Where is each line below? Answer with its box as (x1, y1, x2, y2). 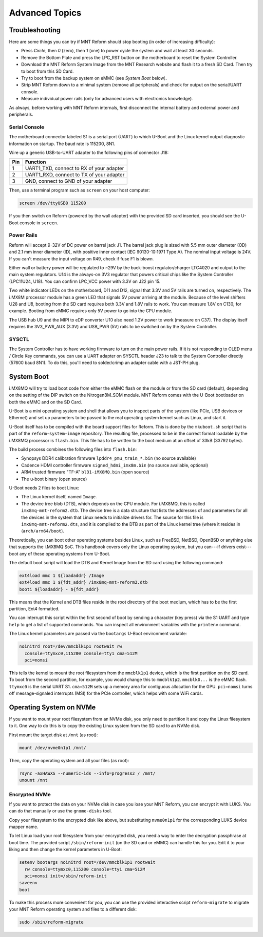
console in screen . (19, 220, 58, 226)
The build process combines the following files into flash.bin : (9, 447, 137, 452)
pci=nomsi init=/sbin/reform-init (24, 873, 107, 879)
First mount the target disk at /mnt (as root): (9, 732, 98, 738)
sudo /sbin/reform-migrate (19, 919, 84, 925)
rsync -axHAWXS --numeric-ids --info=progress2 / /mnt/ (19, 770, 156, 776)
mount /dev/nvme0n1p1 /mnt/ (19, 745, 86, 750)
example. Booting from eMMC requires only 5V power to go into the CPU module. (9, 308, 172, 314)
